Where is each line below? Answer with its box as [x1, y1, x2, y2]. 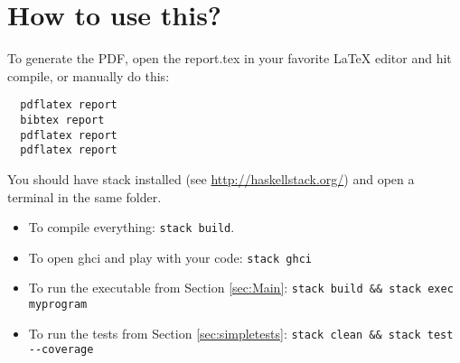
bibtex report [20, 113, 105, 126]
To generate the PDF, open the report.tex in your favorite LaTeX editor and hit [7, 49, 452, 68]
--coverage [28, 343, 94, 357]
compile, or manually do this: [7, 66, 170, 85]
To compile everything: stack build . [28, 218, 235, 237]
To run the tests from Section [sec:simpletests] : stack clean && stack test [28, 323, 454, 342]
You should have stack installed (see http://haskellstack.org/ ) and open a [7, 169, 415, 188]
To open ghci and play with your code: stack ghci [28, 247, 312, 266]
